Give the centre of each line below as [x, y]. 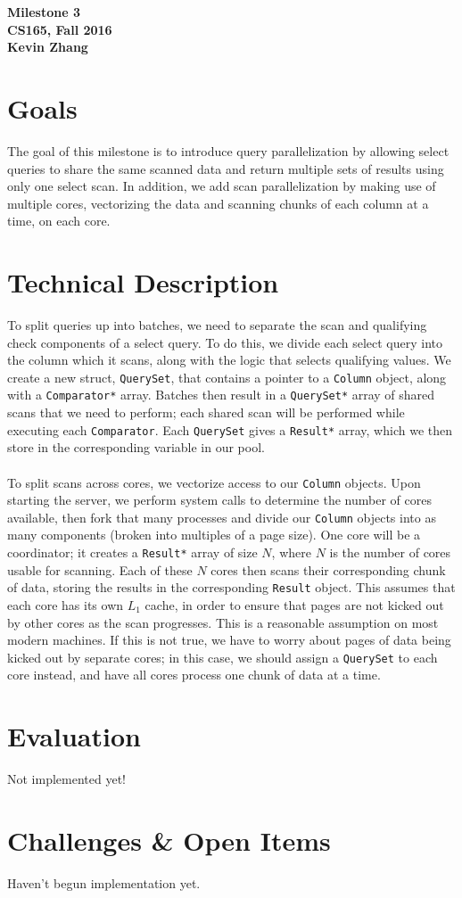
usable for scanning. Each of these [100, 569]
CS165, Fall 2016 [60, 29]
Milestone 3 [44, 12]
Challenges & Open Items [169, 840]
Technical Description [143, 282]
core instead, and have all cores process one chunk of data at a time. [194, 675]
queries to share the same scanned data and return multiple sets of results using [226, 168]
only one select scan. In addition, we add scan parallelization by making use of [222, 186]
